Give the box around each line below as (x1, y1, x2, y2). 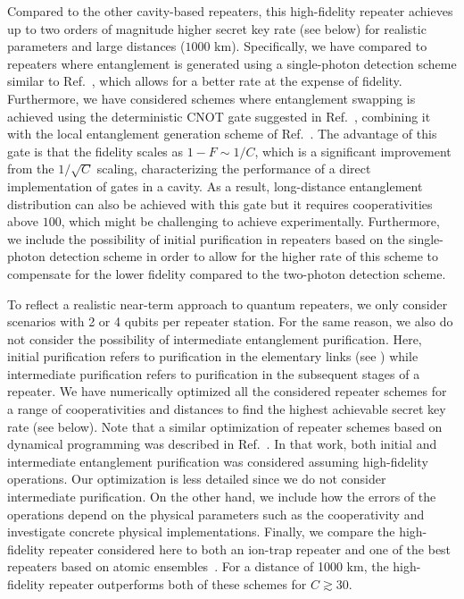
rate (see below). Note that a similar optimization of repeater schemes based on (7, 417, 443, 435)
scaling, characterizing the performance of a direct (96, 159, 371, 178)
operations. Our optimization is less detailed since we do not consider (7, 469, 386, 488)
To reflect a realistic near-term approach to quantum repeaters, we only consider (7, 294, 448, 313)
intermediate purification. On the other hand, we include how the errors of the (7, 487, 436, 506)
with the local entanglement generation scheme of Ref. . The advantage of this (7, 124, 437, 143)
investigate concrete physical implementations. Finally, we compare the (7, 522, 395, 541)
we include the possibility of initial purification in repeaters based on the (7, 229, 405, 248)
